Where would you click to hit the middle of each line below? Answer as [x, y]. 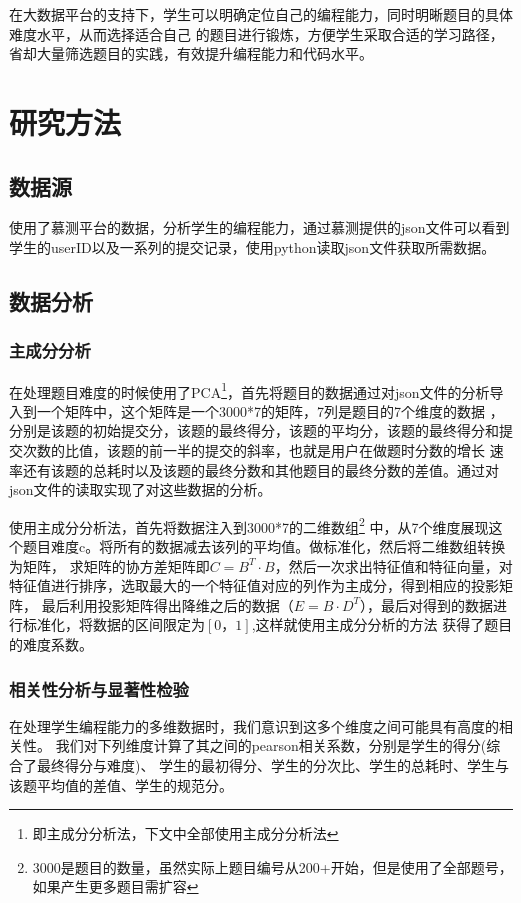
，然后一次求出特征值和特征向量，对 [393, 565]
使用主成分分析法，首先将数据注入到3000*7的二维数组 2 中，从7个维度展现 [249, 525]
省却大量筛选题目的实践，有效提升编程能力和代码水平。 [191, 53]
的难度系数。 [51, 643]
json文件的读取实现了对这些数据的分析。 [140, 489]
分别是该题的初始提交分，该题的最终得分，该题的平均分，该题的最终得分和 [254, 430]
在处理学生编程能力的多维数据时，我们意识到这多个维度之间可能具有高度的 [254, 725]
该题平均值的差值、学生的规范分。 [121, 784]
